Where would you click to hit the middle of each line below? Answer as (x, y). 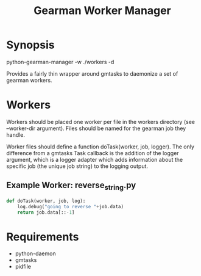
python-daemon (35, 253)
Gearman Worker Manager (102, 11)
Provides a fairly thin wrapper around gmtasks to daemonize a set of (92, 73)
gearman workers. (29, 80)
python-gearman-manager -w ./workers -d (60, 62)
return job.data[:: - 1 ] (46, 212)
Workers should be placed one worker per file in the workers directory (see (100, 122)
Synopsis (30, 45)
